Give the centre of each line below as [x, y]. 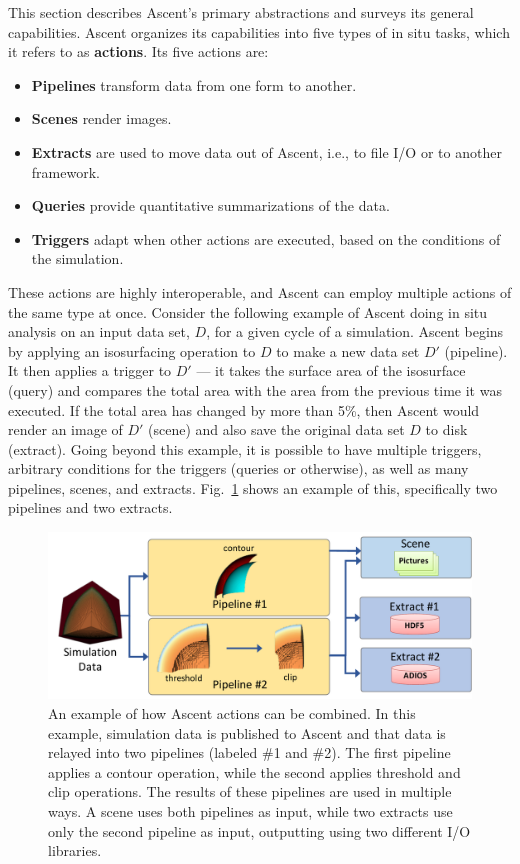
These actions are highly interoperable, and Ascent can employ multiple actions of [260, 291]
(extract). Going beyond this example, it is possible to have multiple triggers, [245, 448]
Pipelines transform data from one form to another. [194, 84]
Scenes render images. [101, 118]
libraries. [75, 850]
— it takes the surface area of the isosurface [331, 370]
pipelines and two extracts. [90, 507]
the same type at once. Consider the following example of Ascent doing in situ [248, 311]
